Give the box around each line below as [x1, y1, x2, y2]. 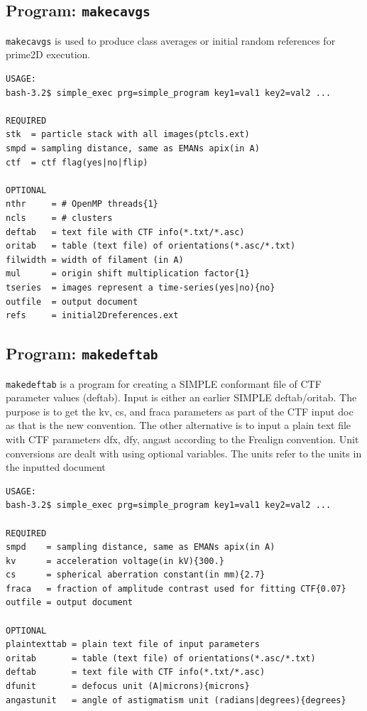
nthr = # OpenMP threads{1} [6, 199, 158, 210]
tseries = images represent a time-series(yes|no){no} [6, 282, 275, 293]
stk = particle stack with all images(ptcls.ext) [6, 129, 250, 140]
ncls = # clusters [6, 212, 113, 223]
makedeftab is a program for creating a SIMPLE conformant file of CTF [6, 376, 322, 391]
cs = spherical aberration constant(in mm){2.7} [6, 570, 265, 580]
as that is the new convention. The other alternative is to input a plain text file [6, 418, 351, 433]
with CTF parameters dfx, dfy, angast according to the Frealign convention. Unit [6, 431, 359, 446]
